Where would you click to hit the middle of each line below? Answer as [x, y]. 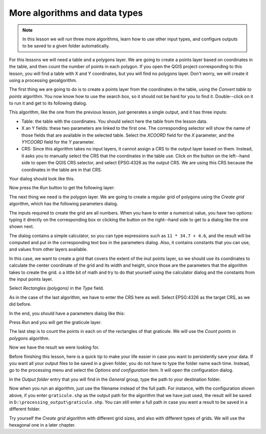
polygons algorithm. [29, 338]
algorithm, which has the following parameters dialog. [64, 204]
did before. [20, 304]
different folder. [25, 409]
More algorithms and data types [76, 13]
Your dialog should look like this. [42, 179]
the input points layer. [31, 279]
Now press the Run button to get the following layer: [62, 188]
